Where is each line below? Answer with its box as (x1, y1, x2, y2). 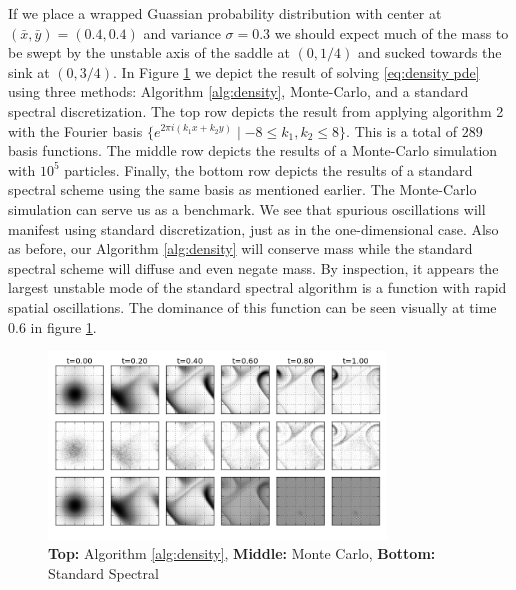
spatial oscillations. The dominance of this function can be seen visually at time (8, 296, 497, 317)
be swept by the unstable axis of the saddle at (8, 42, 290, 63)
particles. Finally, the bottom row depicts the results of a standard (64, 159, 473, 180)
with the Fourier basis (8, 120, 143, 141)
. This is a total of (346, 120, 458, 141)
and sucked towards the (357, 42, 502, 63)
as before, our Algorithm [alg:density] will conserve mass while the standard (8, 238, 473, 259)
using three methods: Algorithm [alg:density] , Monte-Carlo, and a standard (8, 81, 469, 102)
